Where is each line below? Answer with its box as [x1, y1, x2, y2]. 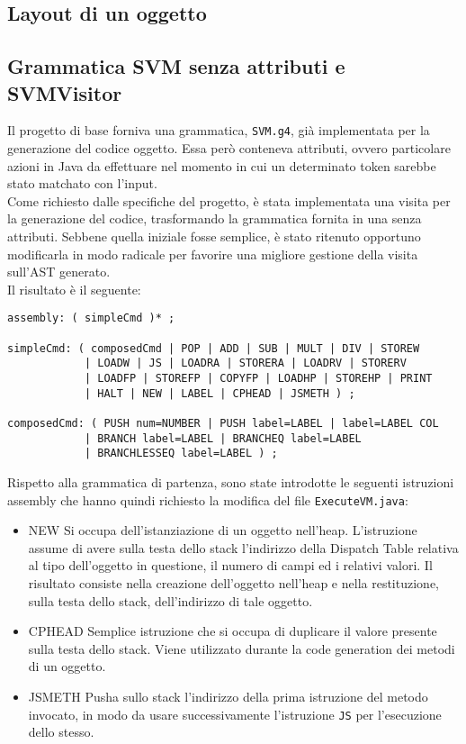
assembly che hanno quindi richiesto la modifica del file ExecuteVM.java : [7, 490, 408, 509]
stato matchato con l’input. [7, 174, 157, 193]
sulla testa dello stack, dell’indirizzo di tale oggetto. [28, 591, 313, 610]
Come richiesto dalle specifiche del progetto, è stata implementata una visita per [7, 191, 451, 210]
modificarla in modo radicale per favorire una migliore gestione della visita [7, 244, 418, 263]
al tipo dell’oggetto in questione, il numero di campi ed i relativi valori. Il [28, 556, 433, 575]
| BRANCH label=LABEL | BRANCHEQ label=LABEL [84, 431, 362, 445]
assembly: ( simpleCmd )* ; [7, 312, 175, 325]
